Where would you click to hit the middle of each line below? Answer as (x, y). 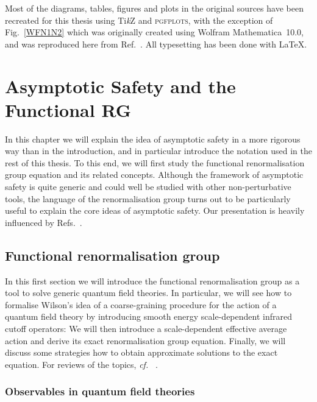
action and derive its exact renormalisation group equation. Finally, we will (145, 340)
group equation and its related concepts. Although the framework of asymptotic (154, 175)
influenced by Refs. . (44, 222)
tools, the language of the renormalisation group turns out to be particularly (148, 198)
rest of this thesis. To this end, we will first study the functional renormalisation (155, 162)
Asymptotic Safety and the (120, 86)
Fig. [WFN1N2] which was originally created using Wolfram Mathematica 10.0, (154, 32)
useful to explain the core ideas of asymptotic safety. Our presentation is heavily (155, 210)
